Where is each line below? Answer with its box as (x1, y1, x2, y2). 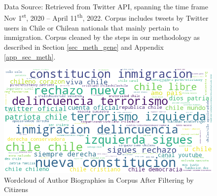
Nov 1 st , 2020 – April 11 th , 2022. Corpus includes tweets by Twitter (4, 11, 209, 23)
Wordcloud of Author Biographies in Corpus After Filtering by (4, 174, 194, 185)
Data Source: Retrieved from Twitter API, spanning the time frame (4, 1, 208, 11)
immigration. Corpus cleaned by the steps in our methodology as (4, 32, 200, 42)
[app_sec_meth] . (4, 51, 56, 62)
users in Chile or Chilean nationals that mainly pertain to (4, 22, 179, 33)
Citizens (4, 184, 29, 195)
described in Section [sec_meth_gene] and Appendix (4, 42, 164, 52)
